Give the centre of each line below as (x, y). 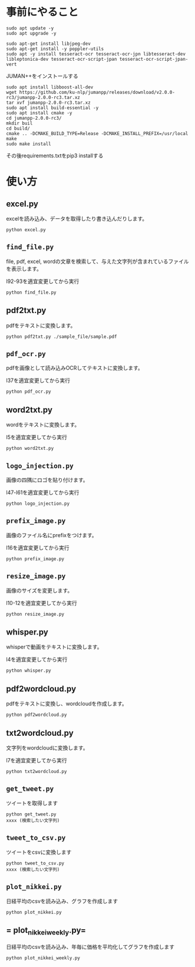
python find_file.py (32, 292)
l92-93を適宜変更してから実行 (43, 281)
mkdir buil (19, 123)
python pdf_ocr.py (29, 392)
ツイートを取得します (32, 803)
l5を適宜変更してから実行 (37, 438)
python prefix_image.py (35, 559)
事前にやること (42, 12)
